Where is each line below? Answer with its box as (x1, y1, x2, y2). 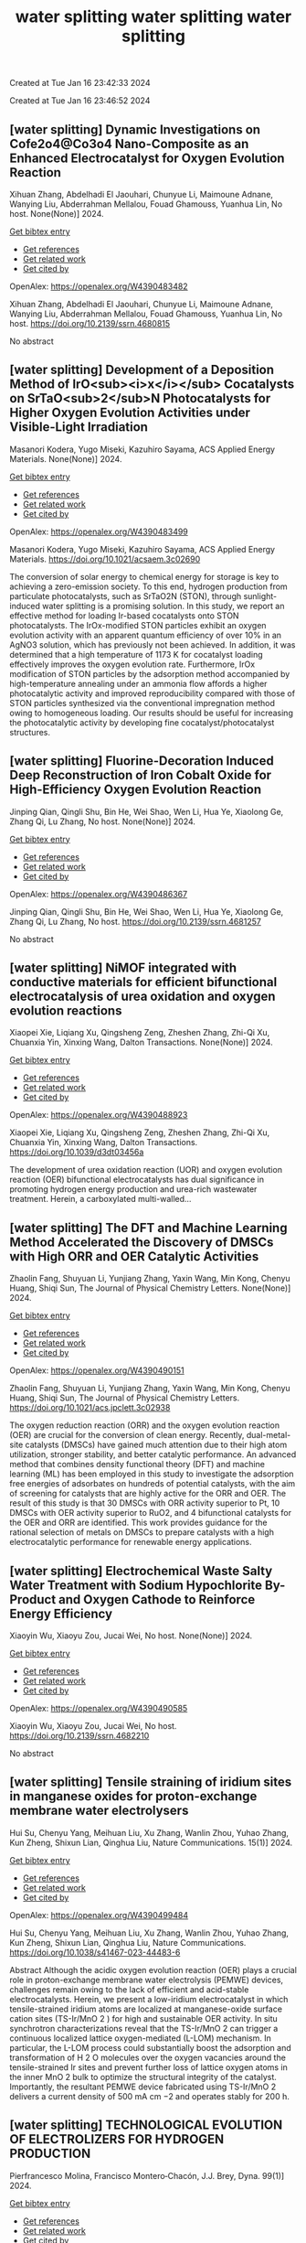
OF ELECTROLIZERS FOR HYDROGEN (9, 2131, 225, 2147)
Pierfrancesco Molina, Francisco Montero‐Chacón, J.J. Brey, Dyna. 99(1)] (9, 2170, 285, 2181)
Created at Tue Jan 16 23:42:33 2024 (9, 78, 151, 89)
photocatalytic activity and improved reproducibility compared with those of (9, 688, 295, 699)
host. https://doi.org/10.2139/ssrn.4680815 (9, 318, 171, 328)
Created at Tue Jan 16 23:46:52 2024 (9, 95, 151, 106)
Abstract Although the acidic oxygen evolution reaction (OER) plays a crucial (9, 1964, 297, 1975)
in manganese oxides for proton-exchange (9, 1788, 258, 1804)
